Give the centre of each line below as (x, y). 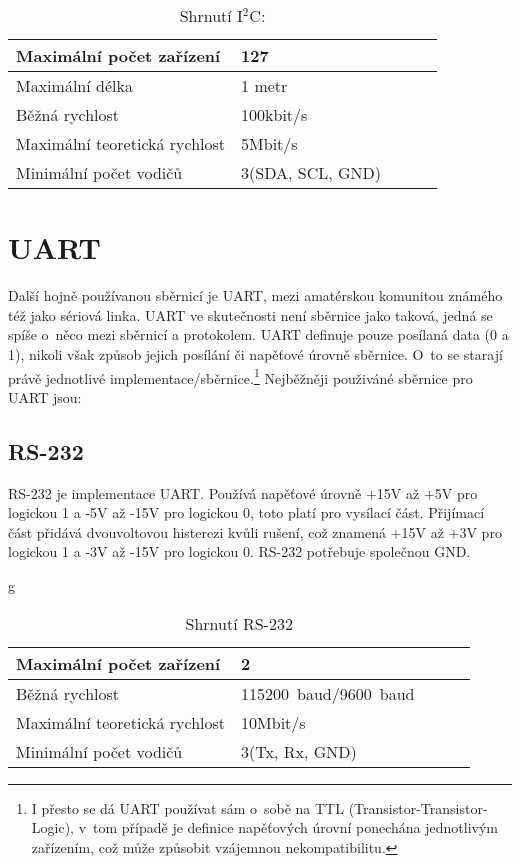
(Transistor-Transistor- (418, 807)
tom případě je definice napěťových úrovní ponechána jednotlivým (296, 827)
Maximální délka (74, 85)
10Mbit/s (273, 722)
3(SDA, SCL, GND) (311, 172)
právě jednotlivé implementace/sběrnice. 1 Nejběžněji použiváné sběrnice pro (240, 376)
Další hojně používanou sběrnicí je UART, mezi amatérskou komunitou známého (255, 295)
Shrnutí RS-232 (239, 623)
